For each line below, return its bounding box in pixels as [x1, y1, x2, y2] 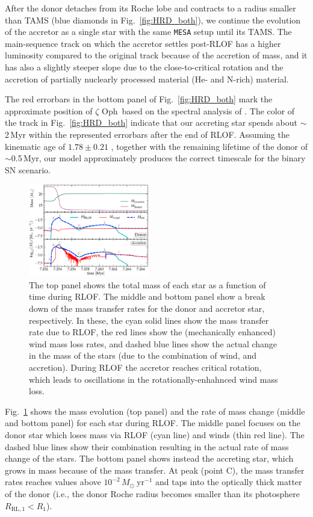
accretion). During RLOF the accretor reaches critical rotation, [29, 361, 262, 374]
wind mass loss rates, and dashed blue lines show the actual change [29, 337, 277, 350]
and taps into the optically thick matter [155, 475, 302, 488]
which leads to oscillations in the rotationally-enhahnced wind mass [29, 373, 278, 385]
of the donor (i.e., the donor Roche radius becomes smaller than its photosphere [5, 487, 300, 500]
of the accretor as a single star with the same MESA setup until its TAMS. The [5, 25, 292, 38]
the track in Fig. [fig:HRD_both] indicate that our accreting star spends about [5, 116, 297, 129]
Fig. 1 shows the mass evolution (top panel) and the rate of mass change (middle [5, 404, 305, 417]
